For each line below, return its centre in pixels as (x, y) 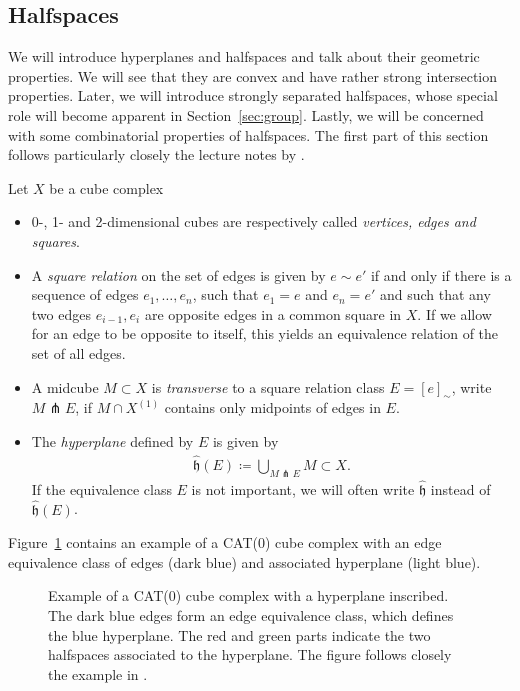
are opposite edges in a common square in (273, 313)
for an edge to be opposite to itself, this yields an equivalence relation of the (265, 333)
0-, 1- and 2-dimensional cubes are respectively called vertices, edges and (253, 221)
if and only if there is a (441, 274)
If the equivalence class (101, 488)
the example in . (98, 673)
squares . (55, 240)
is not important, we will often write (303, 488)
